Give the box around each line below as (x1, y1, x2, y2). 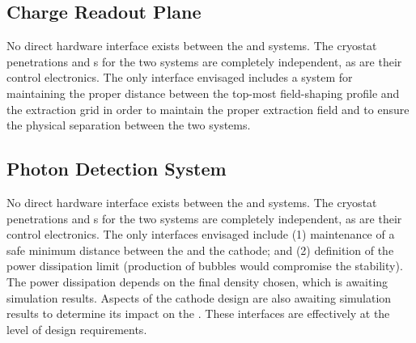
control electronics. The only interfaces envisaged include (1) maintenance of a (6, 226, 395, 243)
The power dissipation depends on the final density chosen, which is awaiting (6, 273, 388, 290)
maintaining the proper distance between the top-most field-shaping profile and (6, 84, 400, 101)
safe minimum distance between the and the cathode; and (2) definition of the (6, 241, 394, 258)
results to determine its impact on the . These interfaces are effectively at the (6, 305, 390, 322)
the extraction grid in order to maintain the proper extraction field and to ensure (6, 100, 410, 117)
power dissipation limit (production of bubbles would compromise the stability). (6, 257, 403, 274)
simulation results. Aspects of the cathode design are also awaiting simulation (6, 289, 392, 306)
